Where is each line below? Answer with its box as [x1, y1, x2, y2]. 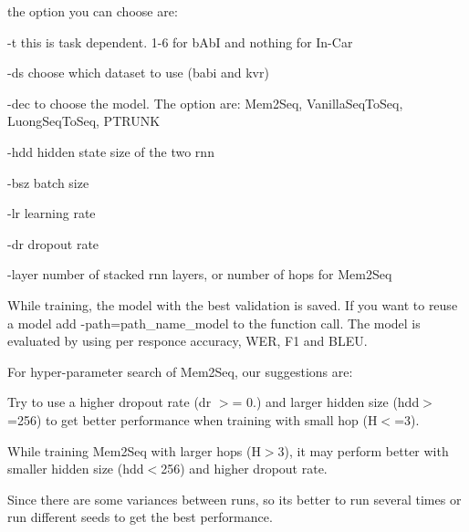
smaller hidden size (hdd [7, 459, 144, 478]
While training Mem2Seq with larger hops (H [7, 441, 261, 460]
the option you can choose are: [7, 2, 178, 20]
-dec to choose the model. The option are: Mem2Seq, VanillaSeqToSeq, [7, 93, 403, 112]
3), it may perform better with [277, 441, 449, 460]
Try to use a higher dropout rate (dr [7, 392, 212, 412]
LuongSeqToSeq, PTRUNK [7, 111, 161, 130]
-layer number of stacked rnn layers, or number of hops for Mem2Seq [7, 265, 392, 284]
